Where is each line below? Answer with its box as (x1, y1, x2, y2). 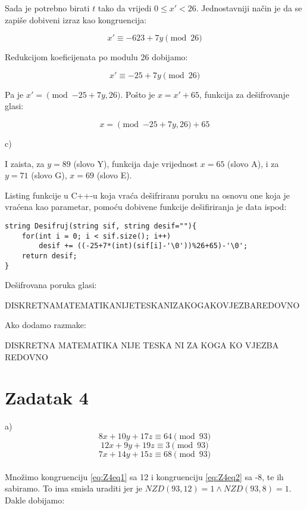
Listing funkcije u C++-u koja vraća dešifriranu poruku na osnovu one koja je (5, 188, 290, 201)
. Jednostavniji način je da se (196, 2, 302, 14)
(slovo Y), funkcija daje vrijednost (73, 157, 198, 169)
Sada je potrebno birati (5, 2, 90, 14)
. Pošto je (120, 88, 155, 100)
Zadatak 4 (5, 385, 89, 410)
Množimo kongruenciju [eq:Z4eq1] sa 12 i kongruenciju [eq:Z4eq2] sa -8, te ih (5, 470, 284, 483)
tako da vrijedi (98, 2, 152, 14)
